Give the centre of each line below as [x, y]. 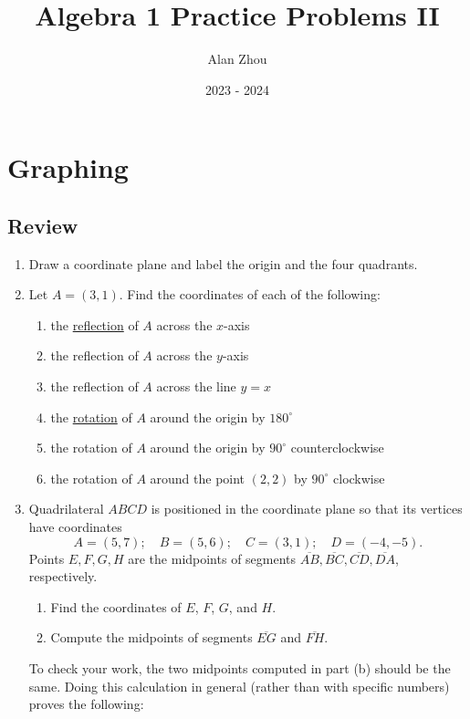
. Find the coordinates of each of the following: [250, 294]
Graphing [68, 167]
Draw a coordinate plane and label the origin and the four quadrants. [223, 263]
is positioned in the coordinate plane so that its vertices [307, 509]
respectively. [63, 576]
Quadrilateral [66, 509]
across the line [196, 386]
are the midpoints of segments [212, 558]
